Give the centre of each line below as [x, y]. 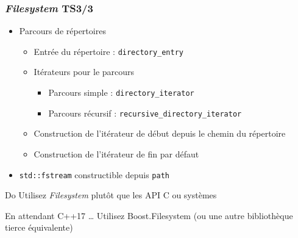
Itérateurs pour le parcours [84, 72]
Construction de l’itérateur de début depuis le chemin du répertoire [160, 133]
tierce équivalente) [39, 227]
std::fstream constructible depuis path [94, 174]
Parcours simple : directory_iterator [121, 92]
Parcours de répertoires [62, 31]
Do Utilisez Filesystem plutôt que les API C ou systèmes [111, 195]
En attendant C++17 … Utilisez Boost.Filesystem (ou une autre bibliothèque [149, 215]
